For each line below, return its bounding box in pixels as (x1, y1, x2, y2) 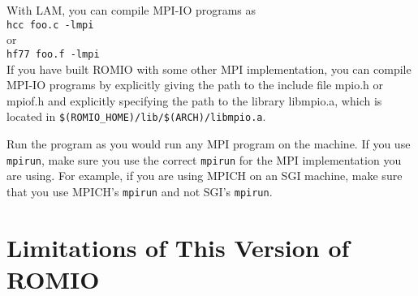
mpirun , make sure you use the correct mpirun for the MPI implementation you (6, 151, 402, 168)
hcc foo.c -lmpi (6, 19, 94, 31)
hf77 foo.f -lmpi (6, 48, 100, 60)
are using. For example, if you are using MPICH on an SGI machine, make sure (6, 167, 403, 184)
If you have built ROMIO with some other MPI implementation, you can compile (6, 60, 412, 77)
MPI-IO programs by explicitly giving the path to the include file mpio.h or (6, 76, 383, 93)
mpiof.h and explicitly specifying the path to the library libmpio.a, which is (6, 92, 382, 109)
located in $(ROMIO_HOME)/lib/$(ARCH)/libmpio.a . (6, 108, 266, 125)
